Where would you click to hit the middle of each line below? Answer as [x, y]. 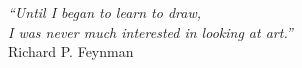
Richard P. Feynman [71, 51]
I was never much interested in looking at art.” [150, 31]
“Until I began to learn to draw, [104, 12]
